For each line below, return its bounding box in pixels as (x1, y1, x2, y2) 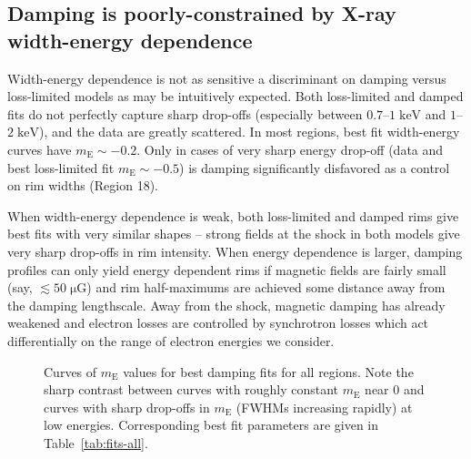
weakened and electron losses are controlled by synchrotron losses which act (7, 313, 429, 332)
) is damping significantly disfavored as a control (179, 158, 450, 177)
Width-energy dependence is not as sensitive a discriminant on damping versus (7, 68, 446, 87)
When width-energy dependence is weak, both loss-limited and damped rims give (7, 206, 459, 225)
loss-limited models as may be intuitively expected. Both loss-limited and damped (7, 87, 464, 106)
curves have (7, 139, 72, 158)
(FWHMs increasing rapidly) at (235, 397, 413, 416)
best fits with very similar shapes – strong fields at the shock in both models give (7, 224, 460, 243)
